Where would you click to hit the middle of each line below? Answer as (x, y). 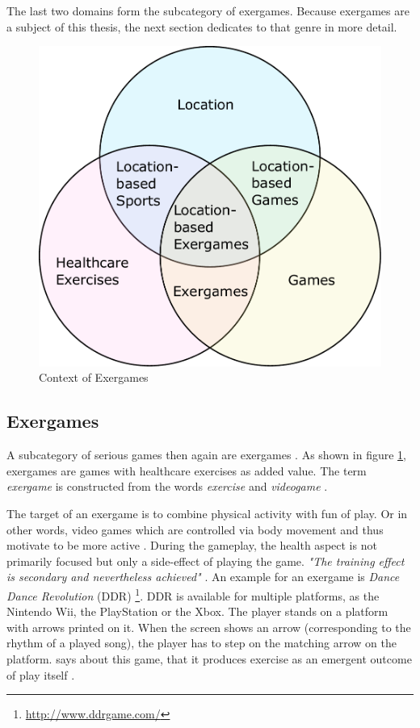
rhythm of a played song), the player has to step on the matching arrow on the (202, 643)
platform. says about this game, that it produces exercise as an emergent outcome (209, 658)
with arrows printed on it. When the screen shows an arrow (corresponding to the (209, 627)
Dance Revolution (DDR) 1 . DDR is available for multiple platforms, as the (193, 594)
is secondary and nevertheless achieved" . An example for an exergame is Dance (203, 577)
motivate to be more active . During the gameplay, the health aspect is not (192, 545)
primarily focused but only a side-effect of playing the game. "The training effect (206, 561)
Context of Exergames (94, 377)
